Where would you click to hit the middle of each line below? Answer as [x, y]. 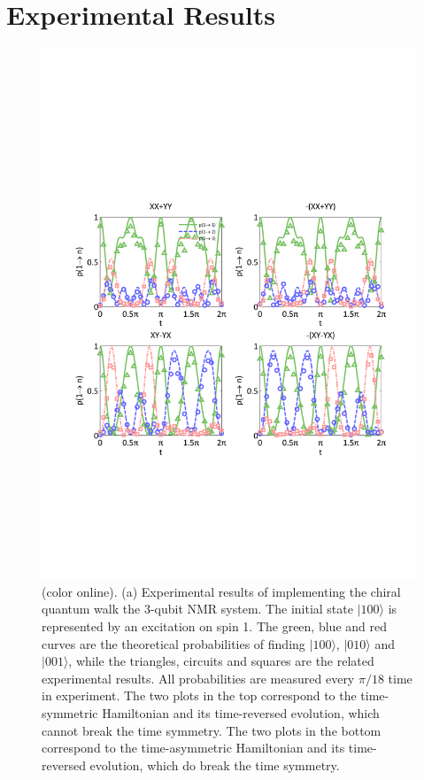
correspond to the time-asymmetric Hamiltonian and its [193, 748]
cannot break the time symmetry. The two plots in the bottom [212, 730]
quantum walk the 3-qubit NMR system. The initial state [197, 609]
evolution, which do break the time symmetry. [215, 765]
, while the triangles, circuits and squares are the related [221, 661]
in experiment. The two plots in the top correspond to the [199, 695]
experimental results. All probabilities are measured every [198, 678]
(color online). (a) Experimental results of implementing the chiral [221, 591]
